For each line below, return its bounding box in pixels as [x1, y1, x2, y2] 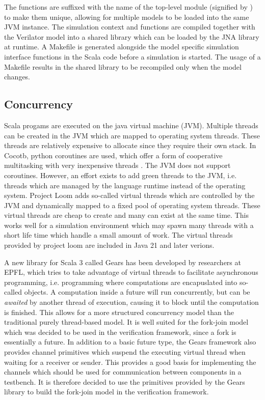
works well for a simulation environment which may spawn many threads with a [4, 219, 254, 230]
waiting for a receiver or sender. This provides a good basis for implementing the [4, 356, 256, 367]
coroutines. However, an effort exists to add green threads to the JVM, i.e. [4, 169, 237, 180]
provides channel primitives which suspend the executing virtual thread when [4, 347, 246, 357]
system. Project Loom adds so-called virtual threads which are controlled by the [4, 190, 255, 201]
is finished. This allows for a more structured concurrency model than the [4, 306, 234, 317]
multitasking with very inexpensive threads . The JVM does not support [4, 160, 231, 170]
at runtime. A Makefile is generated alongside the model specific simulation [4, 41, 239, 52]
